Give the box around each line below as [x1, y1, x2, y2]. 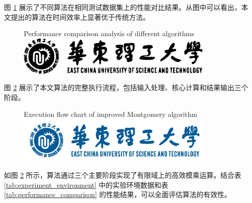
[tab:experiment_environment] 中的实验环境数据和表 [4, 179, 169, 190]
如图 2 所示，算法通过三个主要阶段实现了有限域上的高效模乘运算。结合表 [4, 170, 242, 180]
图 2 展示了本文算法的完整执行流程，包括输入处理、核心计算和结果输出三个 [4, 82, 249, 93]
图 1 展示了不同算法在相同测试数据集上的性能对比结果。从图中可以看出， [4, 2, 242, 12]
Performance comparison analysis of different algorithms [24, 28, 194, 39]
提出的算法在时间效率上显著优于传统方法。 [10, 11, 150, 22]
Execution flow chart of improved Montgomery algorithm [24, 108, 197, 119]
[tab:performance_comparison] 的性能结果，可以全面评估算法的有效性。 [4, 189, 231, 200]
